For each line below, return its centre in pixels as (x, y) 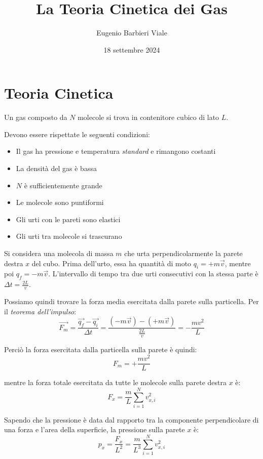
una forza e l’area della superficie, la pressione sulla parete (95, 429)
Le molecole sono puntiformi (60, 202)
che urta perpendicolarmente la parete (183, 253)
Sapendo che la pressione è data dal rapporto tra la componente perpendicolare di (131, 419)
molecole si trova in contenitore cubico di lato (148, 117)
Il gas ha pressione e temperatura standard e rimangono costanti (116, 151)
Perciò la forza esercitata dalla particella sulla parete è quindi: (101, 349)
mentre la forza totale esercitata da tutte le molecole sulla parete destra (116, 382)
